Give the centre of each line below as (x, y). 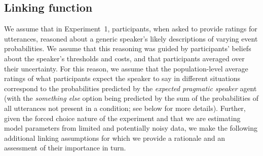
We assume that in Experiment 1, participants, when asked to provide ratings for (131, 29)
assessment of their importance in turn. (65, 148)
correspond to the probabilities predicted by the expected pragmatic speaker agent (130, 88)
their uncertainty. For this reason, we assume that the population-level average (126, 68)
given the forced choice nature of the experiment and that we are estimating (122, 118)
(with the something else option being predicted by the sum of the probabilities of (131, 98)
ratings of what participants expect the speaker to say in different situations (122, 78)
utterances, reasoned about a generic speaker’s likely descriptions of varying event (131, 38)
